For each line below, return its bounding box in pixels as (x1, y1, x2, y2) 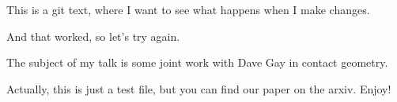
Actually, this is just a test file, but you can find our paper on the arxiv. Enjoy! (6, 80, 391, 97)
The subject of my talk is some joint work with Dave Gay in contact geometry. (6, 54, 388, 71)
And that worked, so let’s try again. (6, 27, 180, 44)
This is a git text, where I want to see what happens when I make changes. (6, 2, 370, 17)
